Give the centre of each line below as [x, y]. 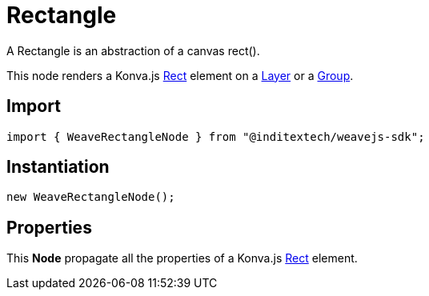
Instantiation [58, 167]
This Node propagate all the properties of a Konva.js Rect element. [182, 258]
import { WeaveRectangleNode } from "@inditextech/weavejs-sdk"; [216, 136]
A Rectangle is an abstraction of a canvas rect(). [133, 50]
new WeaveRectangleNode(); [91, 197]
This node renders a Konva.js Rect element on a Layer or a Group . [180, 75]
